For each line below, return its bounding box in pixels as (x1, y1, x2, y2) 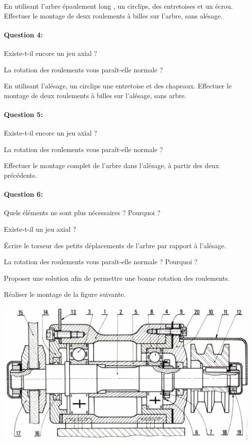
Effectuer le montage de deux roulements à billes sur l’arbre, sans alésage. (4, 10, 223, 20)
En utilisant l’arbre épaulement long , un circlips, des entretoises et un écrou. (4, 1, 233, 11)
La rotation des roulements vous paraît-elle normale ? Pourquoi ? (4, 256, 198, 267)
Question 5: (4, 109, 43, 119)
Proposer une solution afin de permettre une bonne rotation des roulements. (4, 273, 230, 283)
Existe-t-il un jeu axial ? (4, 223, 76, 234)
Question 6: (4, 189, 43, 199)
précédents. (4, 170, 37, 180)
